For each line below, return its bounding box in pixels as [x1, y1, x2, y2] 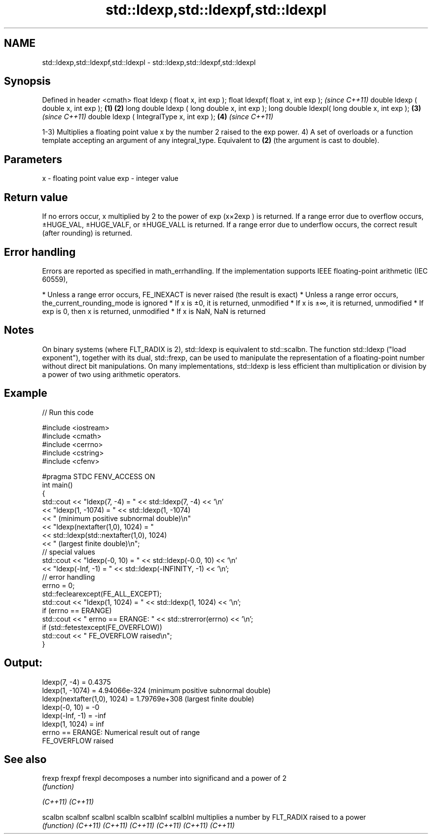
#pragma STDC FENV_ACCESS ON [42, 472, 155, 481]
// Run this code [42, 408, 94, 417]
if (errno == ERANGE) [42, 606, 112, 615]
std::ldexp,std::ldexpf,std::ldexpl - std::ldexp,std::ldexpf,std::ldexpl [42, 58, 256, 67]
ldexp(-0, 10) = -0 [42, 702, 100, 711]
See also [4, 753, 47, 766]
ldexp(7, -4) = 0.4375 [42, 677, 111, 686]
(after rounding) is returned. [42, 229, 133, 238]
